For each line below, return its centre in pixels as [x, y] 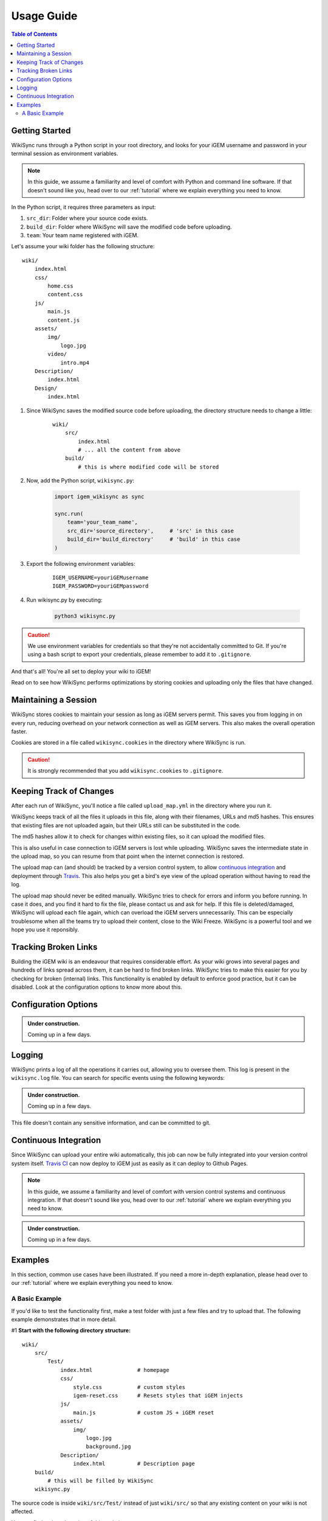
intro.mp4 [75, 363]
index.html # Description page [134, 1464]
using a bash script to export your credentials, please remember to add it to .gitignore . [139, 655]
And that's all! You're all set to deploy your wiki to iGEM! [81, 671]
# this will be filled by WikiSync [101, 1481]
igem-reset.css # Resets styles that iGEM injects [158, 1396]
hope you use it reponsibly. [45, 930]
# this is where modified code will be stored [149, 467]
